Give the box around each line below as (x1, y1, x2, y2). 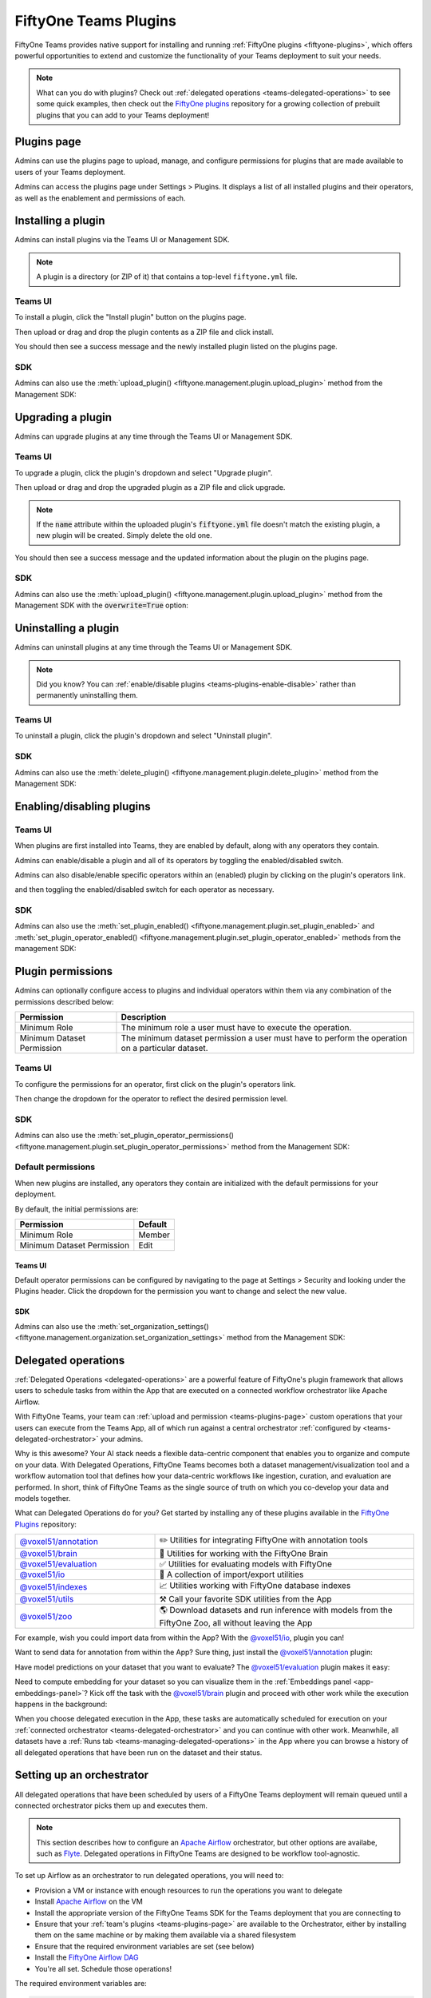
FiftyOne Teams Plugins (14, 12, 177, 30)
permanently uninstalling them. (36, 691, 139, 700)
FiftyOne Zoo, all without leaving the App (159, 1618, 313, 1629)
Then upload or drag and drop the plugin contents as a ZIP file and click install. (14, 327, 275, 336)
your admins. (100, 1434, 144, 1443)
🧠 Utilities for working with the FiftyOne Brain (159, 1548, 329, 1559)
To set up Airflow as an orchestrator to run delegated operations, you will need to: (14, 1871, 284, 1881)
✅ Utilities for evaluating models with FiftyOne (159, 1558, 333, 1570)
